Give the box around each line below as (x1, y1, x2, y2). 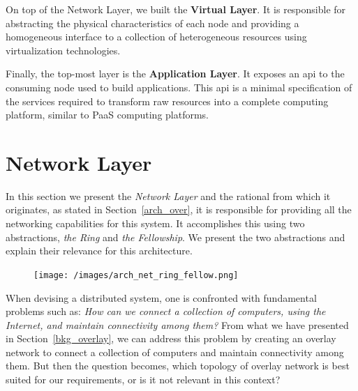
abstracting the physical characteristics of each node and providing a (6, 15, 299, 30)
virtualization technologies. (6, 43, 121, 57)
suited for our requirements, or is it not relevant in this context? (6, 372, 281, 387)
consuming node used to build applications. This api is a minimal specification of (6, 79, 352, 94)
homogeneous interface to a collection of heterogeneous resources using (6, 29, 307, 44)
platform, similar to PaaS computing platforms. (6, 107, 209, 122)
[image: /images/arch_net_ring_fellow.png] (33, 270, 239, 280)
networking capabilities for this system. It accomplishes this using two (6, 216, 305, 231)
